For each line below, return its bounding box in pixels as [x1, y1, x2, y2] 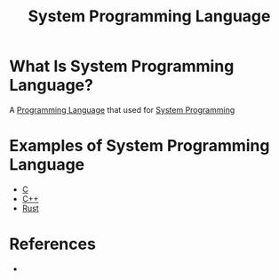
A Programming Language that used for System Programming [9, 104, 235, 115]
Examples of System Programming [9, 136, 270, 156]
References [9, 234, 96, 254]
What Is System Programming [9, 56, 235, 76]
